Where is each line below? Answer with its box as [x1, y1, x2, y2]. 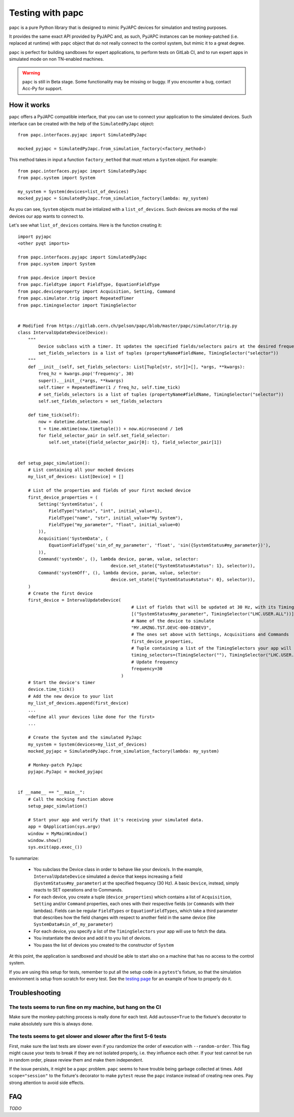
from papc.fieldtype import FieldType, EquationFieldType [18, 282, 160, 287]
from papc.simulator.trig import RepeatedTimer [18, 296, 134, 301]
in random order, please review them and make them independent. [9, 1057, 144, 1063]
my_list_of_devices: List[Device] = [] [27, 474, 124, 480]
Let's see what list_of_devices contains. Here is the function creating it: [9, 222, 162, 228]
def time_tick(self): [27, 412, 80, 418]
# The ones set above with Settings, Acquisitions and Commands [131, 632, 289, 637]
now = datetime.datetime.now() [38, 419, 114, 425]
